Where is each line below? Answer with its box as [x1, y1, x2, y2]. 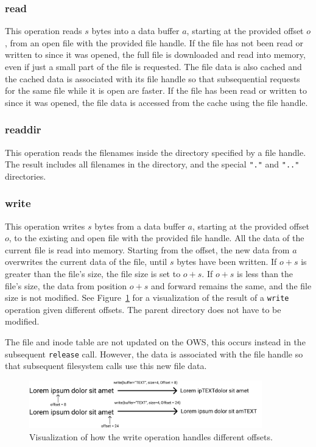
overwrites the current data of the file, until [5, 255, 167, 268]
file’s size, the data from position [5, 279, 127, 292]
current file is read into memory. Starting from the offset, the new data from [5, 243, 290, 256]
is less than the [237, 267, 293, 280]
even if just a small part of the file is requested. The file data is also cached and [5, 60, 302, 72]
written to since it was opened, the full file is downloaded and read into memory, [5, 48, 306, 61]
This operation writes [5, 219, 85, 232]
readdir [5, 122, 41, 137]
